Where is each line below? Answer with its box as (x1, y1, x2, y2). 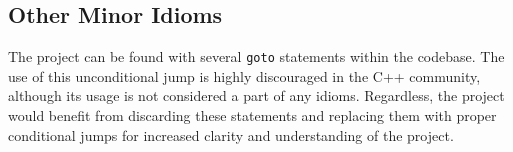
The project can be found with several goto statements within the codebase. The (8, 46, 505, 67)
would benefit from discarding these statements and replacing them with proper (8, 105, 497, 126)
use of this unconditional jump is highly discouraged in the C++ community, (8, 65, 481, 86)
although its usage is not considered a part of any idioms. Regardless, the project (8, 85, 505, 106)
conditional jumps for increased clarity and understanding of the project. (8, 124, 454, 145)
